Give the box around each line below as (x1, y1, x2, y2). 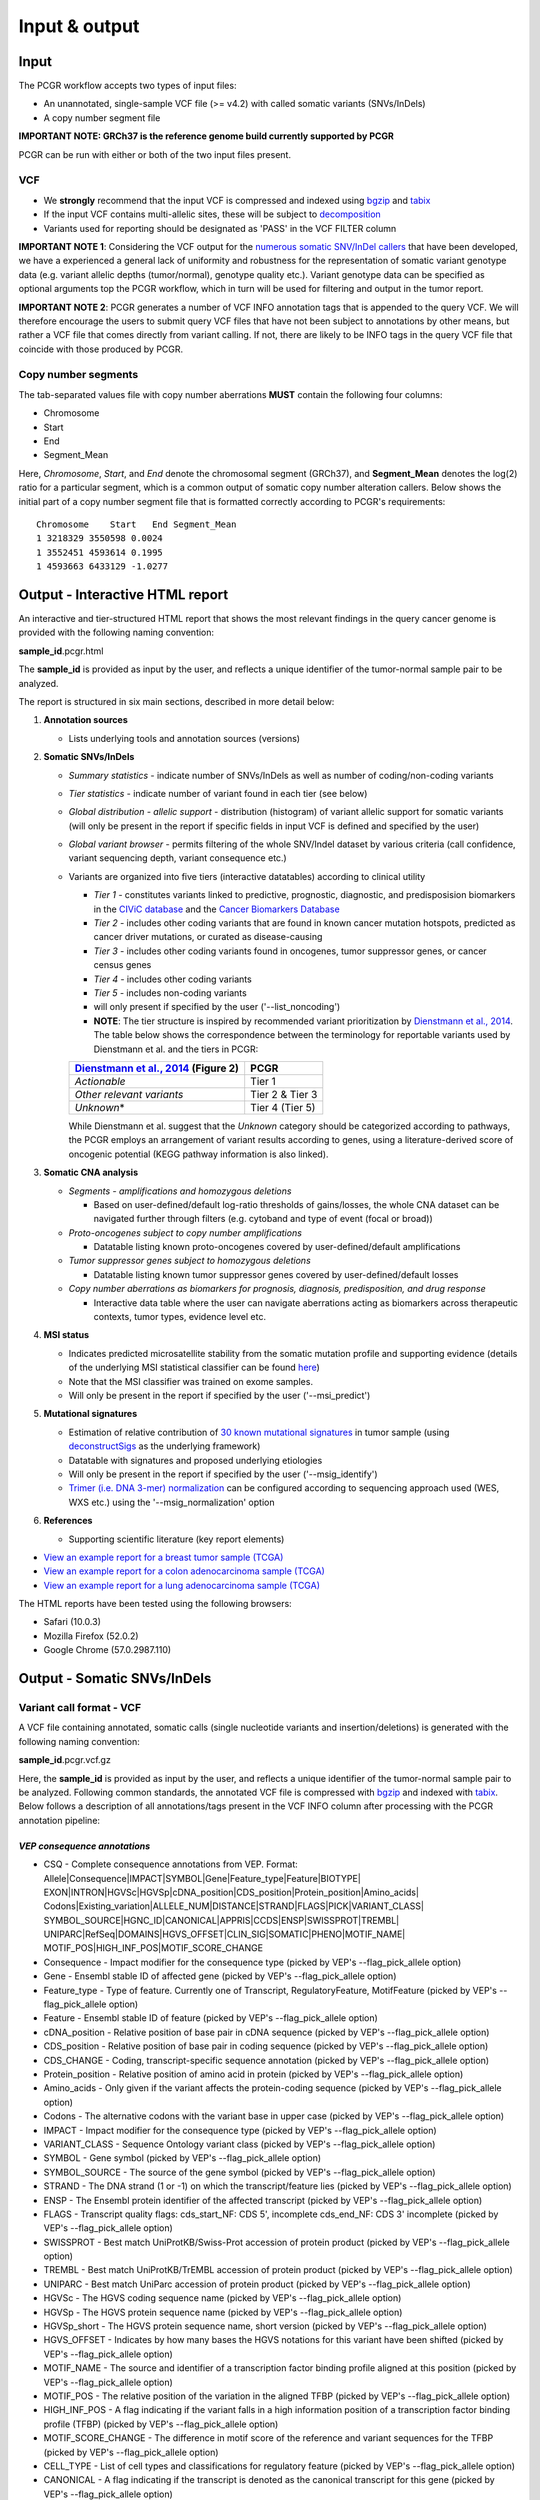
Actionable (74, 1074, 126, 1088)
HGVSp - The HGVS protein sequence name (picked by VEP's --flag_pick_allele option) (43, 2306, 403, 2318)
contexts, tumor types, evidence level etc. (93, 1311, 267, 1323)
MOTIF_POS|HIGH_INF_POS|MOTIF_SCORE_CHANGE (43, 1942, 264, 1954)
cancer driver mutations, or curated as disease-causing (93, 931, 323, 943)
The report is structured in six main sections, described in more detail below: (18, 695, 335, 707)
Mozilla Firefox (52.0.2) (43, 1630, 139, 1642)
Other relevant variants (74, 1087, 184, 1101)
